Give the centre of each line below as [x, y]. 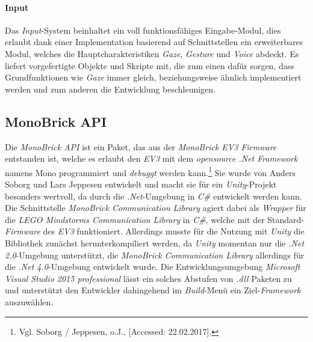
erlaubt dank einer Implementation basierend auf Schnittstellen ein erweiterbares [154, 42]
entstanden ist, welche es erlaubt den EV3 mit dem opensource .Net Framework [151, 158]
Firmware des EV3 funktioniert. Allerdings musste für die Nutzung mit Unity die [155, 231]
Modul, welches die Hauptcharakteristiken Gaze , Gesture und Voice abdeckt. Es [152, 53]
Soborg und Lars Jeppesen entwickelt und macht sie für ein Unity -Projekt [141, 184]
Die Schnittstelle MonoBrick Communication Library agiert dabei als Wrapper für [156, 208]
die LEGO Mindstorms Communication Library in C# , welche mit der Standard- [155, 219]
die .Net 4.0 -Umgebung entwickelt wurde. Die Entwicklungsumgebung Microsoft [153, 267]
